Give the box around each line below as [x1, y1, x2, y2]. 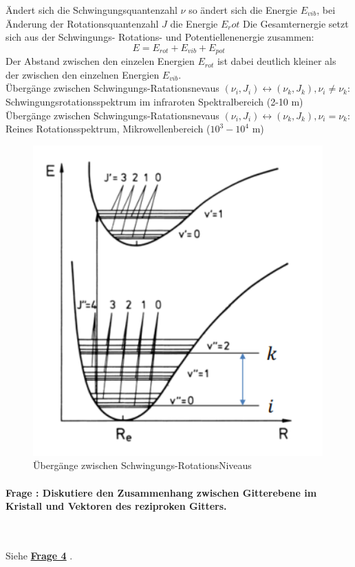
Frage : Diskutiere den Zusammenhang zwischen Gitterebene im [6, 485, 317, 499]
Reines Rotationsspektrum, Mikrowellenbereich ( [6, 121, 211, 136]
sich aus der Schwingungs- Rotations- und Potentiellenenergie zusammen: [6, 30, 314, 44]
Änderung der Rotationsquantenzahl [6, 16, 159, 30]
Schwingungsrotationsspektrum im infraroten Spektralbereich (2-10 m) [6, 94, 303, 109]
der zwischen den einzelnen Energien [6, 67, 160, 81]
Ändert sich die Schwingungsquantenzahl [6, 3, 177, 17]
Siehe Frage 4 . [6, 548, 73, 562]
